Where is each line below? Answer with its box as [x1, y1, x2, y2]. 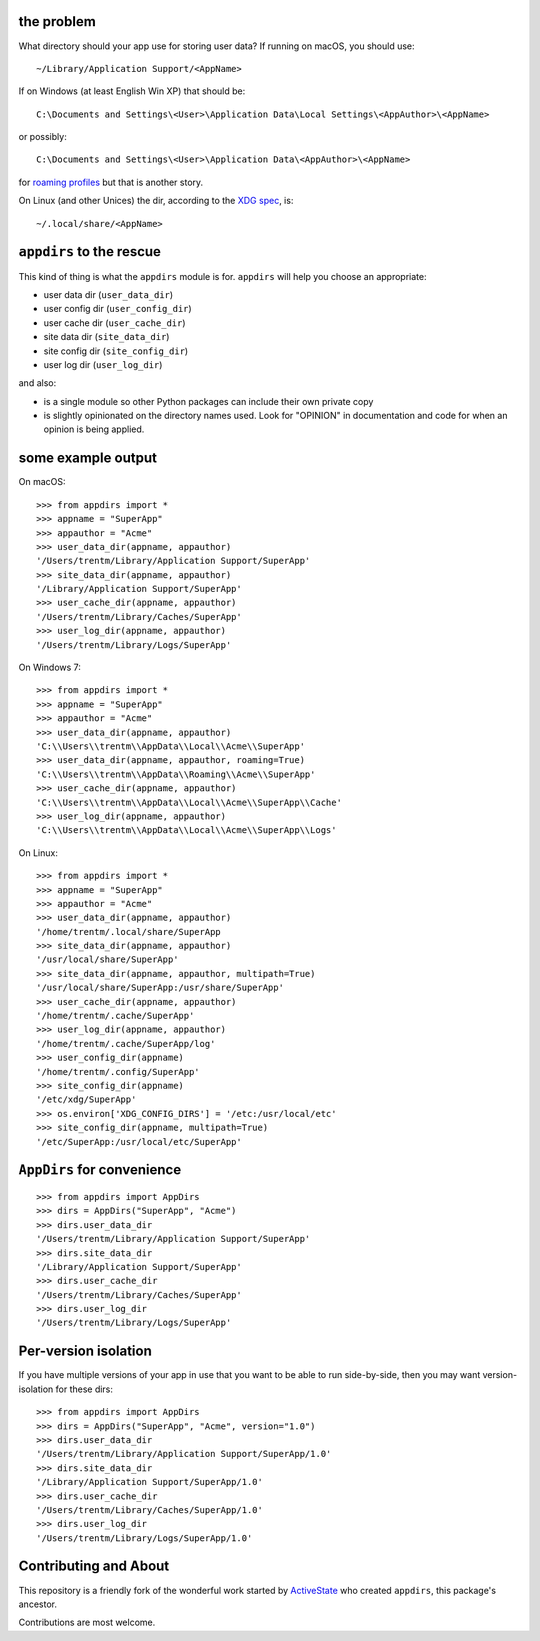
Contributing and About [18, 1558, 170, 1575]
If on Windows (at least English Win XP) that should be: [18, 85, 246, 97]
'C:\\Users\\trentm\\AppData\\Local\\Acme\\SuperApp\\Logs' [36, 825, 337, 836]
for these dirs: [55, 1383, 114, 1395]
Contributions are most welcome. [18, 1616, 156, 1629]
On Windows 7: [18, 661, 82, 674]
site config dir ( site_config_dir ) [43, 345, 189, 357]
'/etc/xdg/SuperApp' [36, 1094, 137, 1105]
